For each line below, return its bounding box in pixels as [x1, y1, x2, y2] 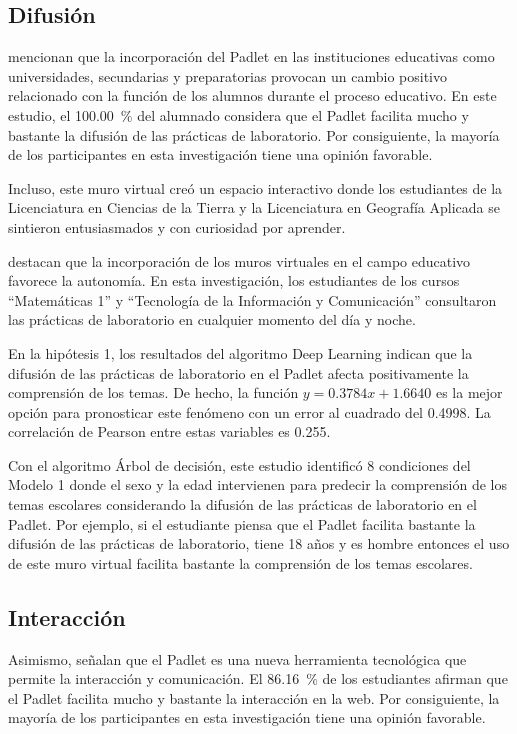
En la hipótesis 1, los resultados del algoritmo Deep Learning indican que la [8, 342, 473, 363]
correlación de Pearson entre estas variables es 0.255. [8, 421, 331, 442]
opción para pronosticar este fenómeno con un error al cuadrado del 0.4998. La [8, 401, 491, 422]
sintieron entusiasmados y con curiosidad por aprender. [8, 216, 346, 237]
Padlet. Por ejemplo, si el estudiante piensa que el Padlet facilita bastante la [8, 513, 476, 534]
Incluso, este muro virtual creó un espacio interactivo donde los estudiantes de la [8, 177, 503, 198]
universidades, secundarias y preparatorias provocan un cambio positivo [8, 65, 448, 86]
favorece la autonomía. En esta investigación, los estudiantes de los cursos [8, 270, 460, 291]
